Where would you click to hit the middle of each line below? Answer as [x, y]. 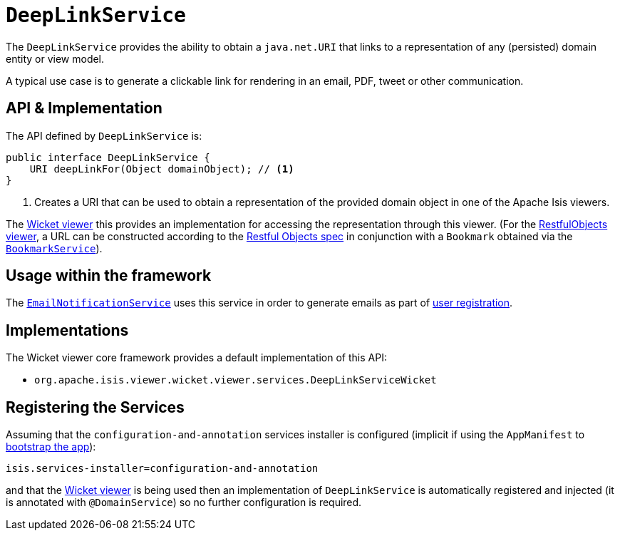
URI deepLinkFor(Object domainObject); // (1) [162, 169]
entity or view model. [55, 58]
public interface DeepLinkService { [108, 157]
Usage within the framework [109, 276]
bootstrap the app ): [51, 447]
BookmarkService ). [54, 248]
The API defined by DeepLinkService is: [104, 135]
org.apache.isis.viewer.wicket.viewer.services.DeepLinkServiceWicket [236, 380]
